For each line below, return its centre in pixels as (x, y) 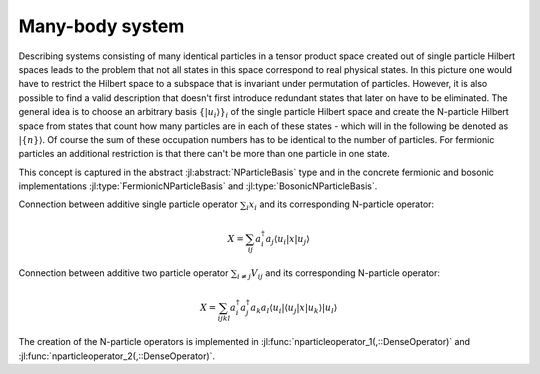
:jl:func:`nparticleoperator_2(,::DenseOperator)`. (116, 356)
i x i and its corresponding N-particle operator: (340, 205)
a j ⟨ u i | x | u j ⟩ (287, 240)
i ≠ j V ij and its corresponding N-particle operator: (338, 274)
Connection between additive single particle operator (128, 204)
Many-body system (101, 26)
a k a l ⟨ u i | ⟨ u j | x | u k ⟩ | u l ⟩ (294, 308)
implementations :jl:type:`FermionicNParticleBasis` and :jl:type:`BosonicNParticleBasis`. (198, 186)
